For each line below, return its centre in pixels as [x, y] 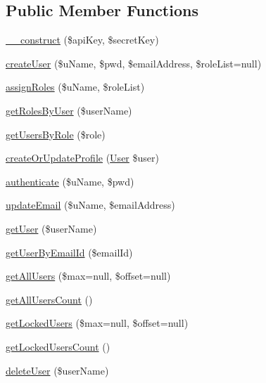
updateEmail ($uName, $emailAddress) [90, 205]
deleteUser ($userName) [57, 370]
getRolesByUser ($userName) [69, 110]
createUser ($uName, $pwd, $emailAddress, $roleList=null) [134, 63]
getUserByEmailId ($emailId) [69, 252]
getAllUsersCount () [49, 299]
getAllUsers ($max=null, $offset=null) [88, 276]
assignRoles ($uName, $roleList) [75, 87]
